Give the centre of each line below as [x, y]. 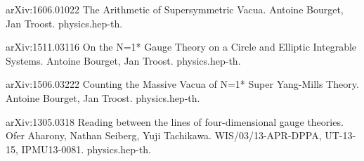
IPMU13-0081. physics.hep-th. [86, 149]
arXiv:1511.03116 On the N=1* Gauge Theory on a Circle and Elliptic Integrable [181, 47]
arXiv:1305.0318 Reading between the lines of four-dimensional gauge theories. [175, 121]
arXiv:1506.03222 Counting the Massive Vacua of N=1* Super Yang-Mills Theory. [182, 84]
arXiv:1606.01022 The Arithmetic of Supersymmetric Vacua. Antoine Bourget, [175, 9]
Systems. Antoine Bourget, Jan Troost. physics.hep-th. [123, 60]
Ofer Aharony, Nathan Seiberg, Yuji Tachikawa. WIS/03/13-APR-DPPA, [164, 135]
